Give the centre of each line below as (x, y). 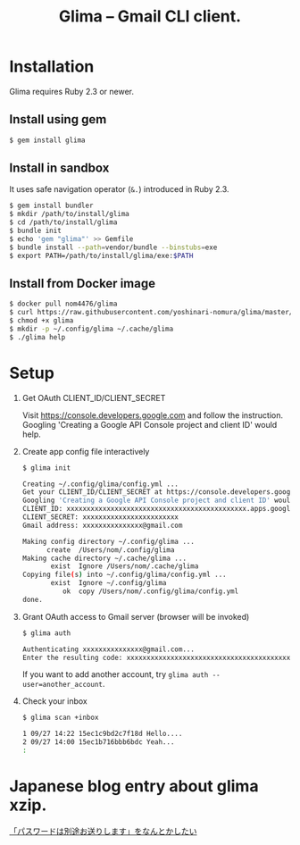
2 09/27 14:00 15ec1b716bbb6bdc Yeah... (98, 742)
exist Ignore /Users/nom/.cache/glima (125, 566)
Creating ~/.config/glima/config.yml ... (100, 484)
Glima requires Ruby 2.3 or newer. (72, 91)
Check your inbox (54, 701)
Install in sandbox (59, 168)
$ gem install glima (48, 140)
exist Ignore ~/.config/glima (108, 583)
